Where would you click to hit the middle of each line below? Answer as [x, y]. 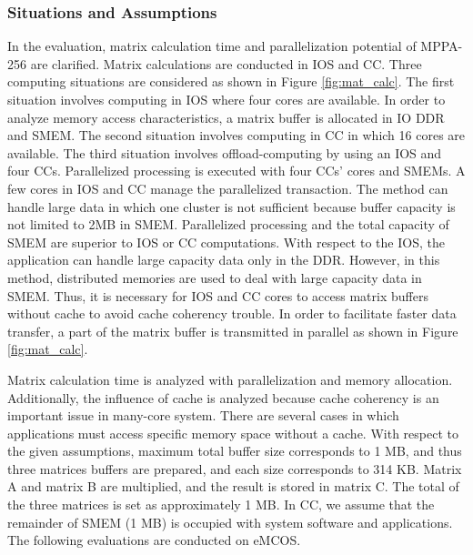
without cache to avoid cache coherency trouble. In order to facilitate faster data [232, 313]
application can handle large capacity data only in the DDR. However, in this [224, 260]
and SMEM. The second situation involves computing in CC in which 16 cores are [236, 135]
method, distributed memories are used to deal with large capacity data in [215, 277]
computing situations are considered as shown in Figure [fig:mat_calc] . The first [231, 81]
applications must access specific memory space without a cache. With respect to [233, 433]
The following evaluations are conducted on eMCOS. [154, 540]
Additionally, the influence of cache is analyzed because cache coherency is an [223, 397]
